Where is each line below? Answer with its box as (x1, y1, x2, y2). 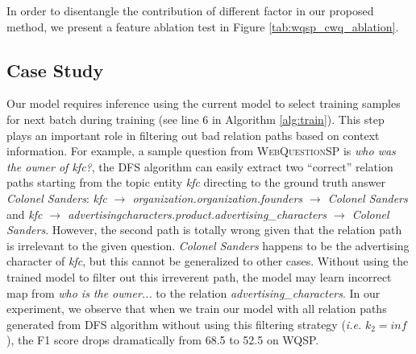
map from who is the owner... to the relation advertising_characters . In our (6, 284, 381, 301)
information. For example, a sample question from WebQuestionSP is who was (6, 142, 396, 159)
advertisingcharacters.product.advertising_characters (68, 205, 327, 222)
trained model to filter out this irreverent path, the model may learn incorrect (6, 268, 392, 285)
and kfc (6, 205, 43, 222)
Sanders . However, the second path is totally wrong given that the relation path (6, 221, 402, 238)
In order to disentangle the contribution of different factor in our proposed (6, 2, 374, 19)
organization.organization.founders (132, 189, 303, 206)
